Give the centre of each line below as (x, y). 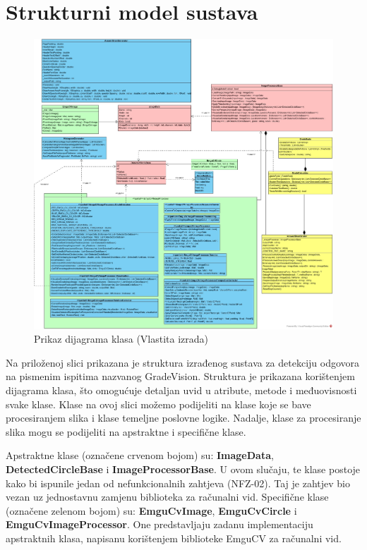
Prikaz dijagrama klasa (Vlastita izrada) (121, 339)
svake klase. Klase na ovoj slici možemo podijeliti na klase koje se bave (158, 404)
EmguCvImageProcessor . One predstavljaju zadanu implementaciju (160, 524)
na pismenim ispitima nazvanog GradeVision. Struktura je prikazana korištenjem (180, 376)
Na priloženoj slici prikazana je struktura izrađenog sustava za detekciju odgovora (183, 362)
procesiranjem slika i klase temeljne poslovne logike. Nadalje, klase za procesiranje (183, 418)
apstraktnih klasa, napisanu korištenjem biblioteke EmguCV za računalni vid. (174, 538)
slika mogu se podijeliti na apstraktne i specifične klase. (126, 431)
